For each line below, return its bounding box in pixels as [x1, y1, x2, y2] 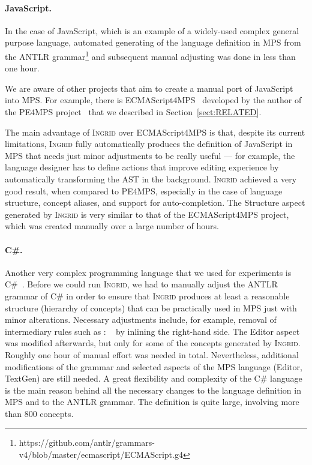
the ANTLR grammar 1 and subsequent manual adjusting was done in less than [5, 48, 296, 62]
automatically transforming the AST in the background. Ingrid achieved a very [5, 172, 297, 185]
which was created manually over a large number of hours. [5, 220, 219, 232]
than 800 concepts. [5, 407, 74, 419]
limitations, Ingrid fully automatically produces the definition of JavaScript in [5, 137, 293, 150]
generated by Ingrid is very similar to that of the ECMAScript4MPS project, [5, 208, 289, 220]
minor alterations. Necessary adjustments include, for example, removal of [5, 313, 277, 326]
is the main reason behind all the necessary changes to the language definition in [5, 383, 301, 396]
